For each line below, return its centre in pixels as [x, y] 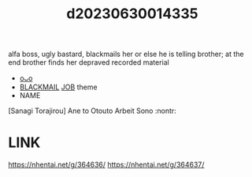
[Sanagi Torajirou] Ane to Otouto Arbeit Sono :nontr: [93, 111]
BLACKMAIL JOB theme [58, 87]
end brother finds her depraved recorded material [89, 62]
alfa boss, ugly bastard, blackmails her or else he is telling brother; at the [126, 54]
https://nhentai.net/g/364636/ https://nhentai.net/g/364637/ [106, 165]
